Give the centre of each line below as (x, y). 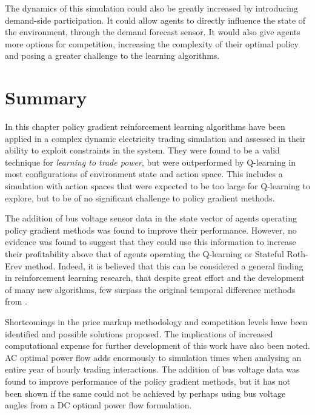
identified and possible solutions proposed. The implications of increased (139, 333)
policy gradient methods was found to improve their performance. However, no (151, 230)
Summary (46, 97)
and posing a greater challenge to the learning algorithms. (112, 56)
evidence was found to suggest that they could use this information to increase (151, 242)
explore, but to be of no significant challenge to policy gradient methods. (140, 197)
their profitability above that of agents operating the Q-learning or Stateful (144, 254)
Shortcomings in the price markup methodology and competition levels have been (156, 322)
